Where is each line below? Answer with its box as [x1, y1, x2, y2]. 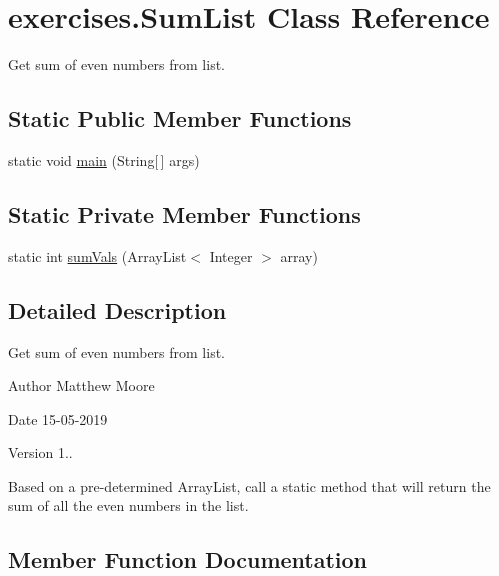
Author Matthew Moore [8, 375, 155, 396]
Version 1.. [8, 442, 73, 463]
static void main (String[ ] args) [8, 149, 200, 170]
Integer [209, 245, 253, 266]
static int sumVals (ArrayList [8, 245, 187, 266]
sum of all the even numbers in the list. [8, 495, 249, 516]
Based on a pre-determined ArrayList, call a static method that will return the [8, 475, 491, 496]
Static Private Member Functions [8, 198, 361, 229]
